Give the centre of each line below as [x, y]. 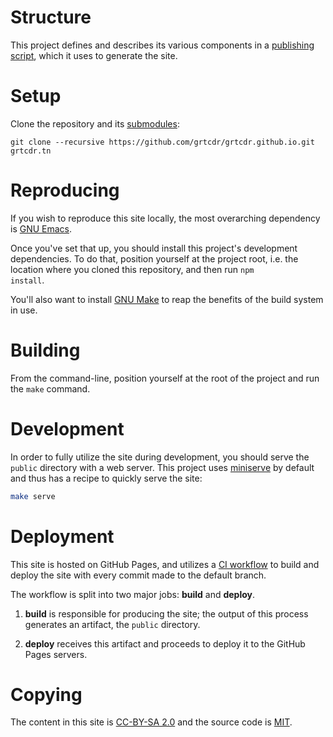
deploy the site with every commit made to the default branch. [138, 575]
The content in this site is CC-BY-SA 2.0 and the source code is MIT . [151, 722]
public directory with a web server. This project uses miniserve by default [162, 467]
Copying [46, 694]
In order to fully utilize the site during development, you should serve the [160, 457]
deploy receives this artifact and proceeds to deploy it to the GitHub [165, 643]
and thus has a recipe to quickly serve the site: [106, 478]
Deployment [62, 536]
